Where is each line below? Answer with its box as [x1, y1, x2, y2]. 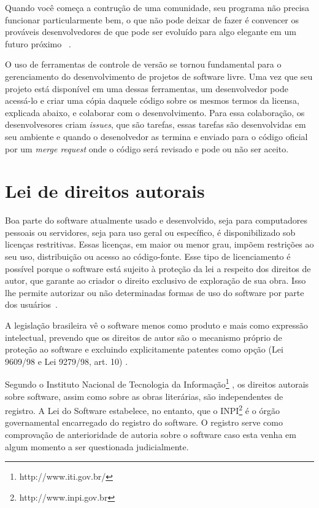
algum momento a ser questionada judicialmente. [5, 440, 189, 453]
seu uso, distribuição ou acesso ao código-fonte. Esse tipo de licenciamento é [5, 250, 291, 263]
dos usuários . [5, 298, 58, 311]
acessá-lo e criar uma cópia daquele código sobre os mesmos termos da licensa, [5, 94, 299, 107]
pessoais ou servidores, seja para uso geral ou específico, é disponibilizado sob [5, 225, 296, 238]
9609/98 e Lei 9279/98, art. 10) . [5, 354, 128, 367]
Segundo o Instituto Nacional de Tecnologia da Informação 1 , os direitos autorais [5, 376, 309, 391]
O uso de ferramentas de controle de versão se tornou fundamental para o [5, 58, 282, 71]
